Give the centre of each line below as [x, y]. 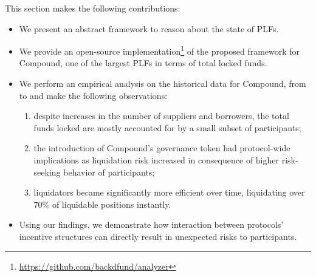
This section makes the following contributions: [93, 8]
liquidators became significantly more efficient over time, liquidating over [169, 192]
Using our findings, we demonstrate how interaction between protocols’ [151, 224]
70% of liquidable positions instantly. [102, 204]
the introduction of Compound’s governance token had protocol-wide [162, 148]
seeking [47, 172]
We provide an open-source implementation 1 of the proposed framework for [160, 50]
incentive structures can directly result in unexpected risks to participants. [158, 236]
